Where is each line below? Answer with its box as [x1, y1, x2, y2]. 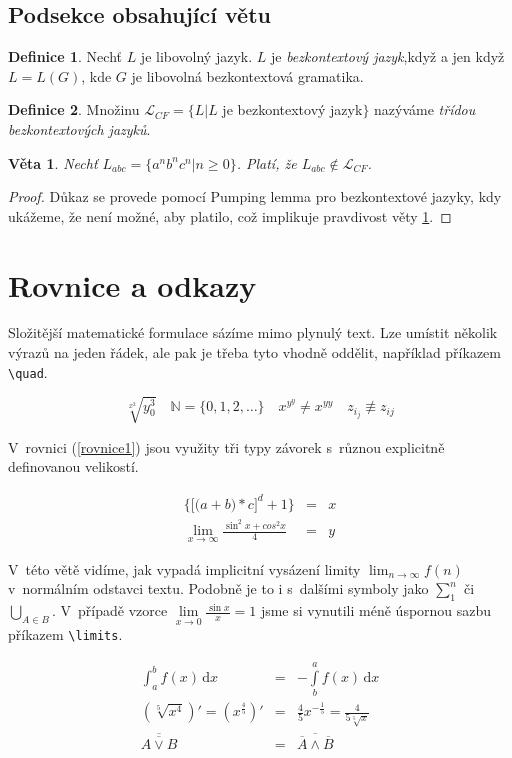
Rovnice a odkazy [8, 264, 257, 305]
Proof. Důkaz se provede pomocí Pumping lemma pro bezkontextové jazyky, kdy [8, 186, 502, 207]
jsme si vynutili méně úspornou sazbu [260, 600, 492, 621]
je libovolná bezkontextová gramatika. [131, 65, 364, 86]
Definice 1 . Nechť [8, 46, 122, 67]
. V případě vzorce [51, 600, 168, 621]
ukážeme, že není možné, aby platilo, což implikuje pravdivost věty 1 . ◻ [8, 205, 452, 226]
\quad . [8, 361, 48, 382]
